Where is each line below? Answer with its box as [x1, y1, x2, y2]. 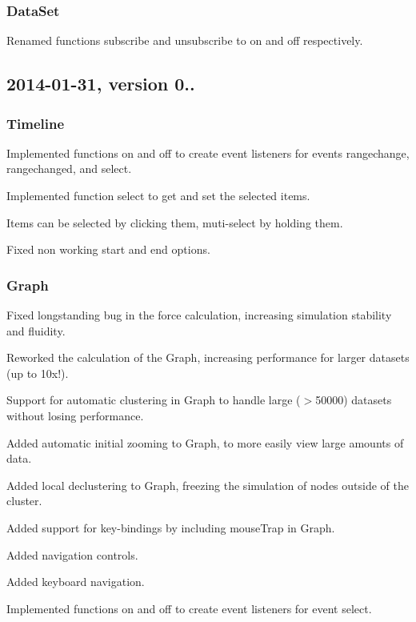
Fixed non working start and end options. [6, 241, 210, 258]
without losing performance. [6, 407, 144, 423]
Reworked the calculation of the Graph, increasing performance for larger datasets [6, 349, 410, 366]
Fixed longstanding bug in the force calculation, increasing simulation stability [6, 307, 392, 323]
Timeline [6, 113, 65, 133]
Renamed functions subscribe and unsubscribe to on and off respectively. [6, 32, 363, 49]
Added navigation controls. [6, 546, 138, 563]
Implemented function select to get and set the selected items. [6, 187, 310, 203]
